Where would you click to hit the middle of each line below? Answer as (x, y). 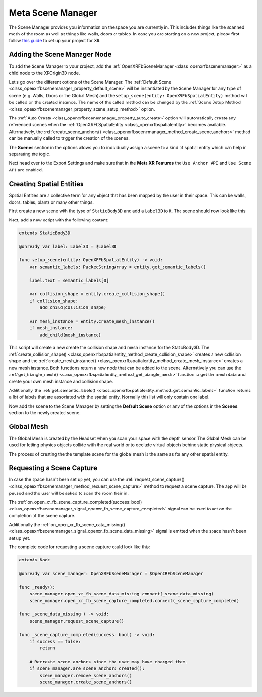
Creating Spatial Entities (46, 184)
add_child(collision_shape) (73, 308)
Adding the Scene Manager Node (60, 55)
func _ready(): (37, 587)
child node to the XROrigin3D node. (44, 73)
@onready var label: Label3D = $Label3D (68, 246)
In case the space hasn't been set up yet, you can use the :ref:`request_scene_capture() (97, 479)
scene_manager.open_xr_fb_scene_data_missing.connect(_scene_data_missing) (122, 594)
